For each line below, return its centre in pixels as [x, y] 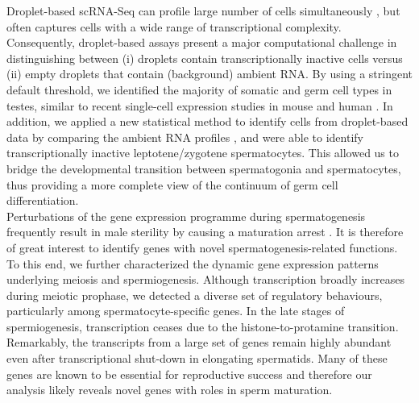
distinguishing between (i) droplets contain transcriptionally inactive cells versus [205, 58]
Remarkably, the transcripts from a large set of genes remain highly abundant [199, 342]
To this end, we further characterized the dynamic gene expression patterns [193, 263]
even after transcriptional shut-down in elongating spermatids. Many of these [197, 358]
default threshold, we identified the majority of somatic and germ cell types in [199, 89]
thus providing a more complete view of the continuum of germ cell [172, 184]
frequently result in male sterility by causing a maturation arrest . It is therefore [205, 232]
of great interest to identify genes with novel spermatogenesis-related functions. [202, 247]
